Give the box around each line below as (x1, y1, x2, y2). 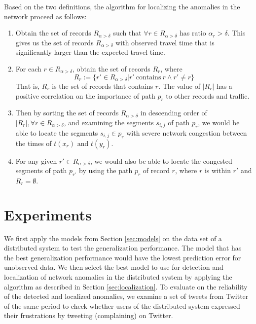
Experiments (4, 204, 92, 224)
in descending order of (140, 108, 207, 118)
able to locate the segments (15, 127, 98, 138)
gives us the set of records (15, 37, 94, 47)
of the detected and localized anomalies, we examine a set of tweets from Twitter (4, 291, 249, 301)
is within (204, 165, 231, 176)
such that (113, 28, 142, 38)
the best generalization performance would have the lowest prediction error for (4, 252, 241, 262)
